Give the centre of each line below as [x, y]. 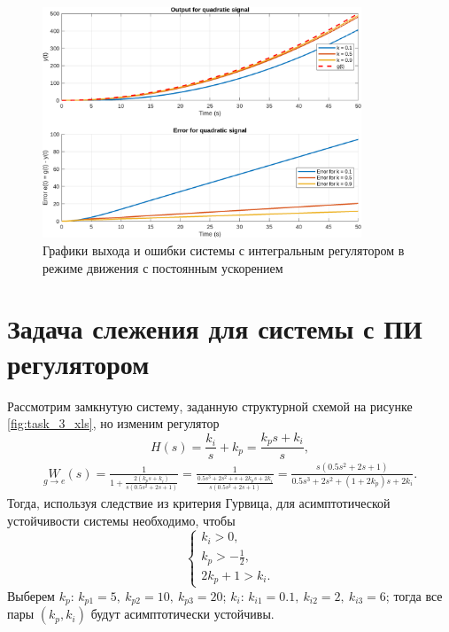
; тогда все [414, 595]
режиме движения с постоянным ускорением [163, 267]
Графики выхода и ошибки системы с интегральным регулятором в [224, 250]
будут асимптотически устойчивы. [182, 614]
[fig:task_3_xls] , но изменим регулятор [113, 423]
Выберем [31, 595]
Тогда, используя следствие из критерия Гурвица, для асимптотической [199, 503]
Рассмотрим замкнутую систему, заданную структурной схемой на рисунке [210, 406]
